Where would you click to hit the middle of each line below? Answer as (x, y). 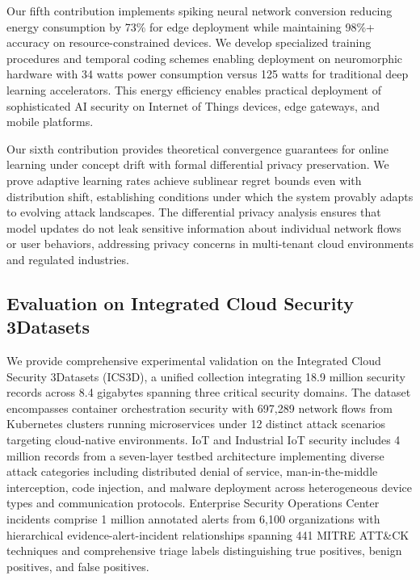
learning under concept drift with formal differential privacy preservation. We (198, 164)
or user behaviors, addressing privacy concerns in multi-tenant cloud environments (210, 244)
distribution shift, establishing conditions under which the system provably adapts (210, 196)
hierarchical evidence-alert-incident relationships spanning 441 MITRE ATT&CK (208, 534)
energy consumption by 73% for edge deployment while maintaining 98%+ (191, 26)
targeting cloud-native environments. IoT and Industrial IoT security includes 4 (204, 440)
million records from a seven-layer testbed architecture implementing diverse (195, 455)
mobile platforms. (50, 122)
